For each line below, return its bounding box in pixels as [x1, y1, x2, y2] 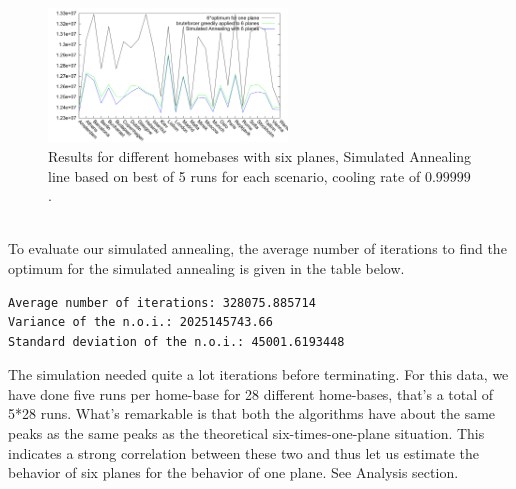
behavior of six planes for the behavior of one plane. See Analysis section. [8, 462, 459, 483]
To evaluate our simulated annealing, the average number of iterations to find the [8, 238, 507, 259]
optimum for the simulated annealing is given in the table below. [8, 257, 405, 278]
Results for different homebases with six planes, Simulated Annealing [48, 145, 472, 166]
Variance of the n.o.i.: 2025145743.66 [8, 315, 273, 330]
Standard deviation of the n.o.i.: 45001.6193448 [8, 334, 345, 349]
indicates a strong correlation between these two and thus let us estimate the [8, 442, 480, 463]
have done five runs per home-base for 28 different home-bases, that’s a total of [8, 383, 494, 404]
